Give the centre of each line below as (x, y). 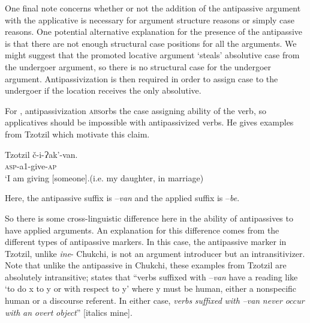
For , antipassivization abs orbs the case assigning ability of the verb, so (136, 110)
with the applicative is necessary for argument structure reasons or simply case (150, 20)
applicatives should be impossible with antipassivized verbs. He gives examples (149, 122)
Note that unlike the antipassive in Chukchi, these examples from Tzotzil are (146, 265)
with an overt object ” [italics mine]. (69, 312)
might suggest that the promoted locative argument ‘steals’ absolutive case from (152, 55)
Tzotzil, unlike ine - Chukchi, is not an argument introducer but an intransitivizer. (155, 253)
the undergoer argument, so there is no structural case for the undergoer (138, 66)
